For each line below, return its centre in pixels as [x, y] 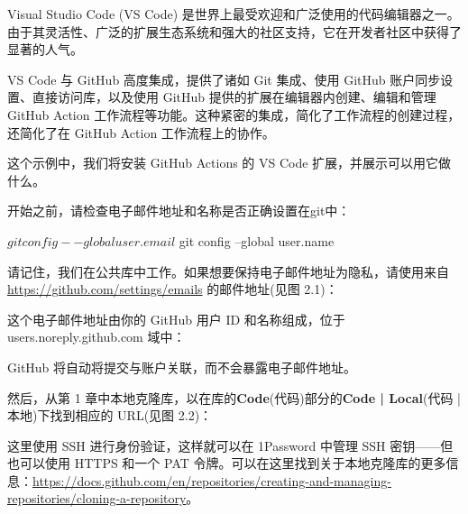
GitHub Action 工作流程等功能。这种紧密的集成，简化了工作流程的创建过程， [234, 114]
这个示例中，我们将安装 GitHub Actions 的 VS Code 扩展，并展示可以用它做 [229, 163]
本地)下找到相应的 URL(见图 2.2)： [110, 415]
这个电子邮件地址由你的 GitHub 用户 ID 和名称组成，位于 [176, 319]
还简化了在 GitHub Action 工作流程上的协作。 [141, 132]
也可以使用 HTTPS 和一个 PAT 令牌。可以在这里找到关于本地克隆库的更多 [227, 463]
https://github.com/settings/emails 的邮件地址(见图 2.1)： [173, 289]
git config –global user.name [257, 240]
